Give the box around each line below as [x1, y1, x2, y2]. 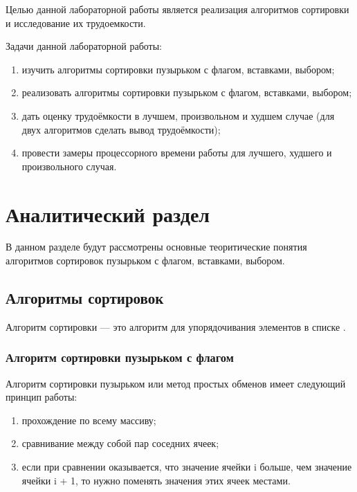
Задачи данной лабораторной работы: [6, 39, 162, 53]
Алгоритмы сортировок [6, 287, 164, 309]
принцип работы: [6, 390, 77, 404]
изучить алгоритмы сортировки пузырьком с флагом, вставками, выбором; [21, 62, 335, 76]
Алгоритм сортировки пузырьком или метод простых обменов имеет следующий [6, 376, 346, 390]
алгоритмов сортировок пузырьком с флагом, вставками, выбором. [6, 253, 285, 268]
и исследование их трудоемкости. [6, 15, 146, 30]
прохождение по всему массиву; [21, 412, 156, 427]
